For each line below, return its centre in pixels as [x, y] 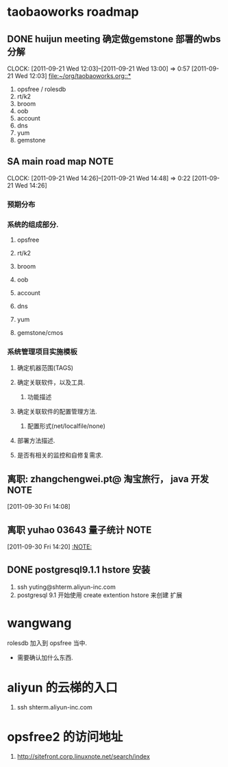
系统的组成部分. [33, 225]
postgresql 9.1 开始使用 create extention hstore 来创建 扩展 [100, 595]
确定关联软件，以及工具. [51, 382]
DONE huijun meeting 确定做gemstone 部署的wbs [114, 39]
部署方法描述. [36, 441]
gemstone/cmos [40, 333]
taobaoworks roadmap [73, 12]
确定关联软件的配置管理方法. [57, 412]
